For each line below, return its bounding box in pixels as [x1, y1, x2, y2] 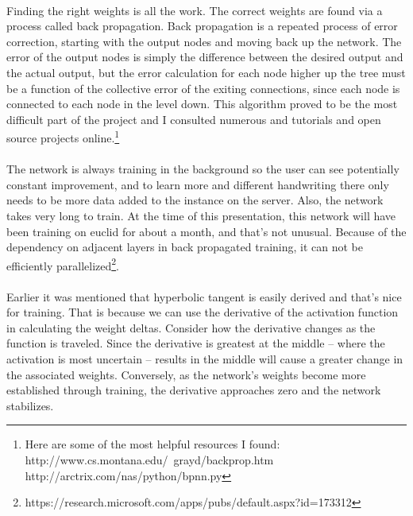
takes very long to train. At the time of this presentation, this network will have [6, 207, 396, 223]
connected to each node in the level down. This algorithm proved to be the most [6, 95, 398, 112]
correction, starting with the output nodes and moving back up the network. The [6, 33, 402, 49]
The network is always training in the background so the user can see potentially [6, 161, 399, 177]
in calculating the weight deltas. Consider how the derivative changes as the [6, 319, 376, 336]
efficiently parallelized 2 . [6, 254, 120, 274]
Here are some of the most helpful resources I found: [25, 436, 280, 452]
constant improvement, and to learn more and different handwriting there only [6, 176, 389, 192]
